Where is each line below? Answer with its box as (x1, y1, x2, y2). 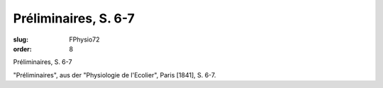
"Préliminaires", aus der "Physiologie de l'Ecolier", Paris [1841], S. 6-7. (13, 70, 216, 79)
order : (13, 44, 32, 53)
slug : (13, 35, 28, 44)
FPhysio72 (69, 35, 100, 44)
